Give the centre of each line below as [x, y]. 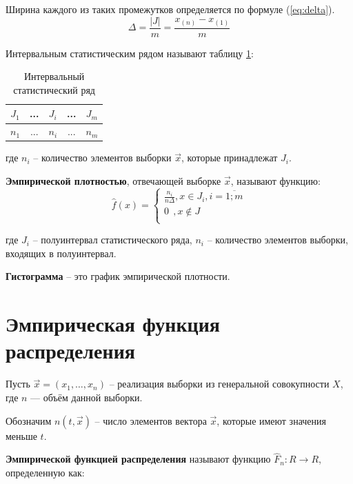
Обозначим [29, 420]
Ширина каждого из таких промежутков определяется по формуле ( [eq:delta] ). [170, 9]
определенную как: [45, 472]
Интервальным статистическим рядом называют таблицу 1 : [130, 53]
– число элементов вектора [151, 420]
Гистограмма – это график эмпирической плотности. [118, 276]
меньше [21, 435]
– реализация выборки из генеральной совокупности [219, 384]
